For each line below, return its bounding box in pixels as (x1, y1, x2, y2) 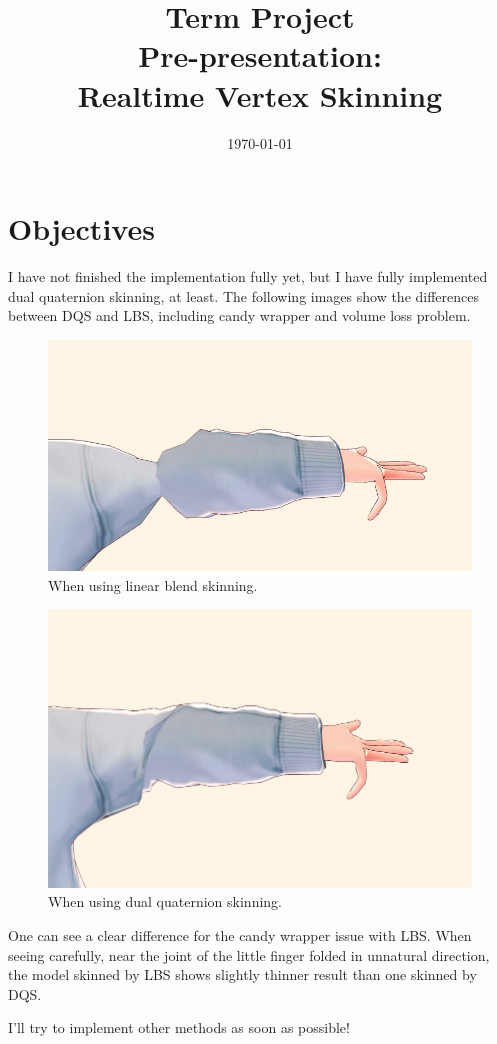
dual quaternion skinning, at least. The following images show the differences (8, 285, 480, 306)
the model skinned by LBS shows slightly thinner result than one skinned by (8, 964, 477, 985)
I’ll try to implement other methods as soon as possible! (8, 1017, 350, 1038)
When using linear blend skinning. (48, 574, 258, 595)
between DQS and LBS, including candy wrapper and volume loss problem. (8, 305, 471, 326)
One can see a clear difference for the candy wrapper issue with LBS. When (8, 924, 472, 945)
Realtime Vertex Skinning (77, 74, 443, 115)
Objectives (8, 208, 155, 249)
